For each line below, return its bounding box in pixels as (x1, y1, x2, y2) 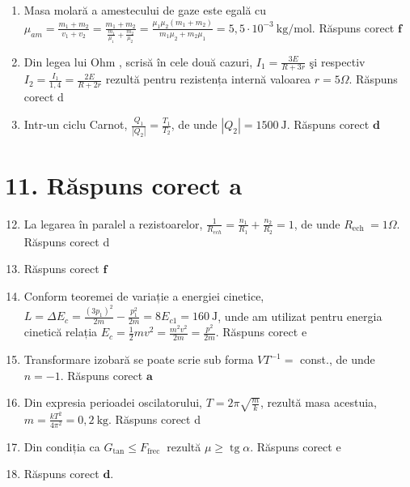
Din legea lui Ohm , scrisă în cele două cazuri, (23, 53, 253, 70)
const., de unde (300, 351, 375, 368)
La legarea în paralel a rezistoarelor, (23, 215, 203, 232)
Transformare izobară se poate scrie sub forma (23, 351, 254, 368)
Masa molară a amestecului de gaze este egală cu (23, 2, 267, 18)
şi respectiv (309, 53, 366, 70)
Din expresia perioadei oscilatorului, (23, 394, 203, 411)
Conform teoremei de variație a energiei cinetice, (23, 287, 264, 304)
